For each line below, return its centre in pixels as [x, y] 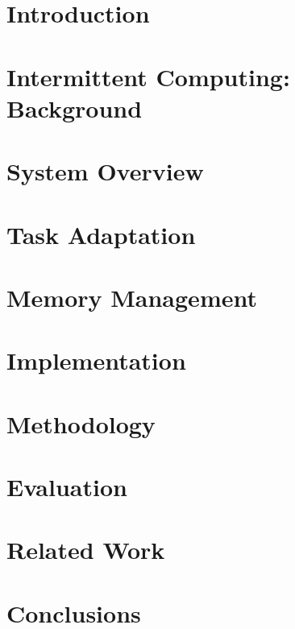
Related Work [86, 550]
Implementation [96, 360]
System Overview [105, 171]
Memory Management [132, 297]
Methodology [81, 423]
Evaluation [67, 486]
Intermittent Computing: [148, 76]
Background [75, 108]
